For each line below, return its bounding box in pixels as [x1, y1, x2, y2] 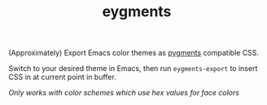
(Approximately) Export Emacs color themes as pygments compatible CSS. [8, 48, 259, 58]
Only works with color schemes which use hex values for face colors [8, 88, 240, 98]
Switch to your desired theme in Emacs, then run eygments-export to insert [8, 64, 258, 73]
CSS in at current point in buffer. [8, 72, 116, 82]
